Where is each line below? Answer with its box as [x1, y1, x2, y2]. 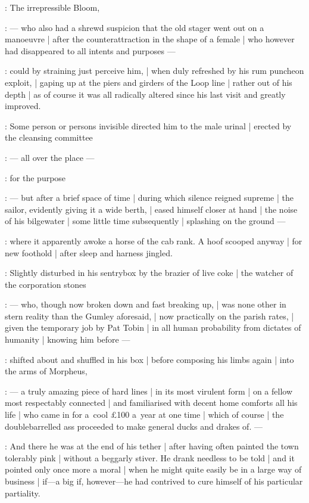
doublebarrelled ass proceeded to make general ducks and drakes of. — [5, 420, 263, 432]
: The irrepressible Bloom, [5, 1, 100, 13]
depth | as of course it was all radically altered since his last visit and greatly [5, 88, 286, 100]
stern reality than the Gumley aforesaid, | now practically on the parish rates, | [5, 309, 294, 322]
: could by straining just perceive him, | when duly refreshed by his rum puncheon [5, 64, 304, 77]
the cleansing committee [5, 131, 93, 144]
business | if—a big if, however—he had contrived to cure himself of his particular [5, 475, 303, 487]
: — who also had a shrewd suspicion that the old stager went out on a [5, 21, 264, 33]
